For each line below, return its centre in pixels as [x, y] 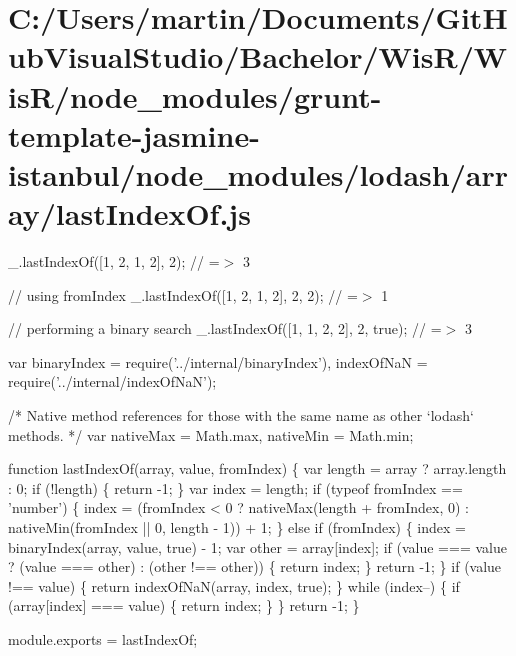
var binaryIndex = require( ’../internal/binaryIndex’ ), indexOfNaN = [218, 361]
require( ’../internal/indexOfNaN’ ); [112, 381]
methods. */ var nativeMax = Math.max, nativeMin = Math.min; [211, 434]
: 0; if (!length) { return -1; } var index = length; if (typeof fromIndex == [235, 487]
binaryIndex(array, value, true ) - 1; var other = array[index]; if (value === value [257, 546]
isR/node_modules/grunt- [195, 95]
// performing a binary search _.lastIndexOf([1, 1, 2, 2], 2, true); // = [225, 328]
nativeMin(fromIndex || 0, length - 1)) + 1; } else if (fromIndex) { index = [237, 527]
